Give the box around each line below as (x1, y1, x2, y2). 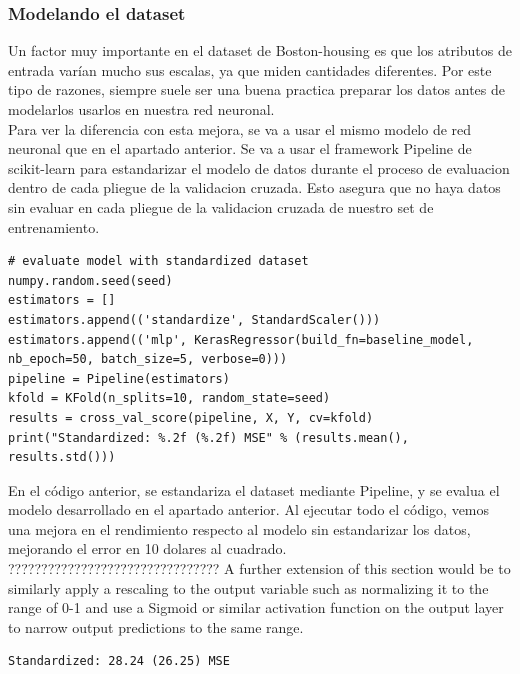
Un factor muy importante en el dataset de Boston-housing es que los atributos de (8, 40, 512, 61)
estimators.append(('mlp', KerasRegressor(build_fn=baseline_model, (8, 332, 474, 347)
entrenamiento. (8, 216, 100, 237)
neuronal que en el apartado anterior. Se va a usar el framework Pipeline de (8, 138, 472, 159)
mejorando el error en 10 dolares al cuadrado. (8, 538, 287, 559)
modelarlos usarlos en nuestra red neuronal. (8, 99, 275, 119)
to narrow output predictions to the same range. (8, 616, 304, 637)
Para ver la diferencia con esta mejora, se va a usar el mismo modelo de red (8, 118, 472, 139)
